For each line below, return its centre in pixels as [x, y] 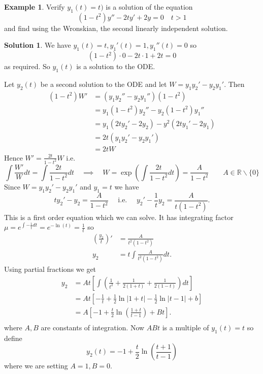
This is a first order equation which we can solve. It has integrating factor [119, 217]
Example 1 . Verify [35, 7]
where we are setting [36, 366]
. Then [234, 84]
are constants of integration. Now [93, 327]
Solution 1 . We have [38, 45]
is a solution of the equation [149, 7]
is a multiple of [186, 327]
